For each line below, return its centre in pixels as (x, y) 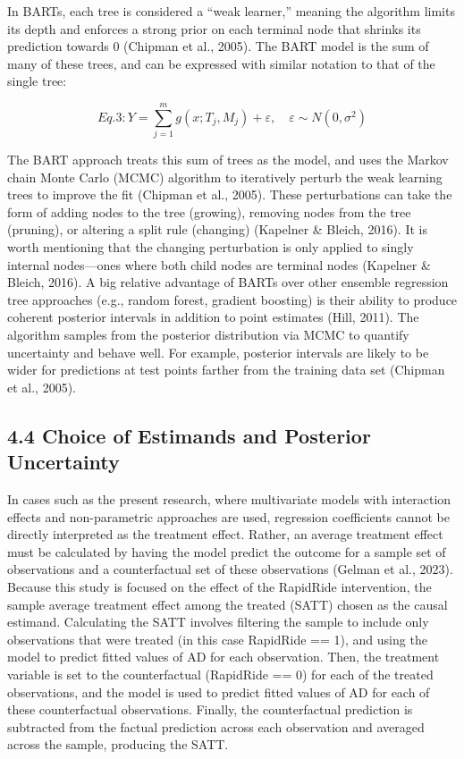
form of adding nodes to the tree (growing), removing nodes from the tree (209, 211)
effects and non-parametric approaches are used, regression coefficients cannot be (228, 516)
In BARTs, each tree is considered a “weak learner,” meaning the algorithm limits (231, 11)
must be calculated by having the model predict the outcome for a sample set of (227, 551)
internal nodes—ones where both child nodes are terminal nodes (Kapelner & (219, 264)
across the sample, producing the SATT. (118, 744)
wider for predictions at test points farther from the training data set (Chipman (226, 370)
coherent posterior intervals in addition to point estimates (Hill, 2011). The (213, 317)
